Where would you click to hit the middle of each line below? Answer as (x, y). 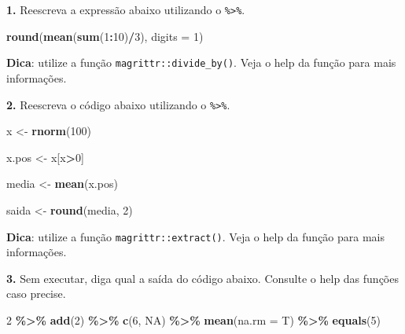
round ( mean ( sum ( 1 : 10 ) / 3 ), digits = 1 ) (105, 36)
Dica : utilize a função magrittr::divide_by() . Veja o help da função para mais (201, 62)
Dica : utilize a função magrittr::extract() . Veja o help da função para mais (196, 236)
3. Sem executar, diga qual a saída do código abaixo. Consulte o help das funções (202, 278)
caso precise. (36, 294)
